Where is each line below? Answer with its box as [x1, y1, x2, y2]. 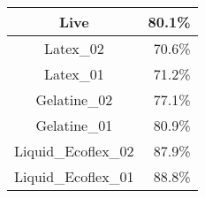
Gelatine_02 [35, 89, 113, 110]
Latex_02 [43, 38, 104, 58]
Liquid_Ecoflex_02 [14, 141, 134, 161]
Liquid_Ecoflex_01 [14, 166, 134, 187]
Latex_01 [43, 64, 104, 84]
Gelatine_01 [35, 115, 113, 135]
